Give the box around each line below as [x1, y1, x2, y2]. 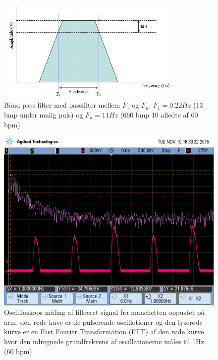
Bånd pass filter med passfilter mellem [4, 100, 120, 110]
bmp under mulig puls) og [4, 109, 83, 120]
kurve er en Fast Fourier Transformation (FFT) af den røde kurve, [4, 326, 206, 337]
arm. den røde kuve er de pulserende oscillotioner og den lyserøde [4, 316, 203, 327]
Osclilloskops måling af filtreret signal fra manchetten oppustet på [4, 307, 205, 317]
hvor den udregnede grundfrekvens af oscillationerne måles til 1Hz [4, 336, 204, 346]
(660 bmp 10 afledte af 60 [120, 109, 198, 120]
